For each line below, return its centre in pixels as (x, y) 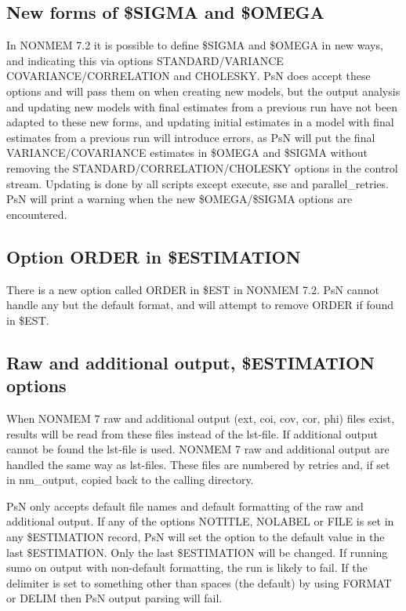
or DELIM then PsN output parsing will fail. (114, 598)
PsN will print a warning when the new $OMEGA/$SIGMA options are (179, 199)
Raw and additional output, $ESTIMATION (190, 362)
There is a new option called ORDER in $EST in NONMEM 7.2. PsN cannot (193, 289)
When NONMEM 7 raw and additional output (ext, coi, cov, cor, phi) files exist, (201, 418)
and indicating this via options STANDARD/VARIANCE (145, 60)
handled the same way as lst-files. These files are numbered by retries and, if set (198, 464)
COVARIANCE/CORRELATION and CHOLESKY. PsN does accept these (188, 76)
